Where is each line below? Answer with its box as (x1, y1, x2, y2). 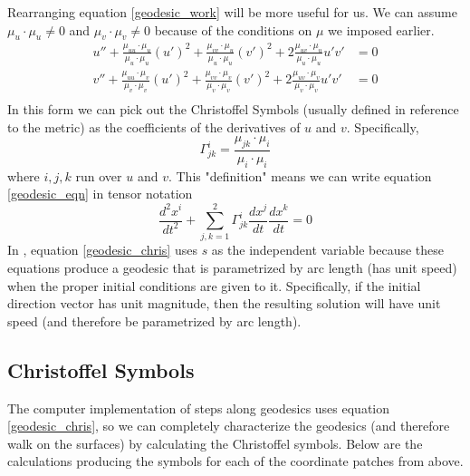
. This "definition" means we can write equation (168, 166, 432, 185)
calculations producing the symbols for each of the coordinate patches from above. (7, 452, 464, 471)
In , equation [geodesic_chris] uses (7, 240, 197, 259)
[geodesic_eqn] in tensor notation (7, 184, 193, 203)
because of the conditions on (154, 20, 312, 39)
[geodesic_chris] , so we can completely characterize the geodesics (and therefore (7, 416, 450, 435)
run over (75, 166, 122, 185)
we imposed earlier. (328, 20, 435, 39)
